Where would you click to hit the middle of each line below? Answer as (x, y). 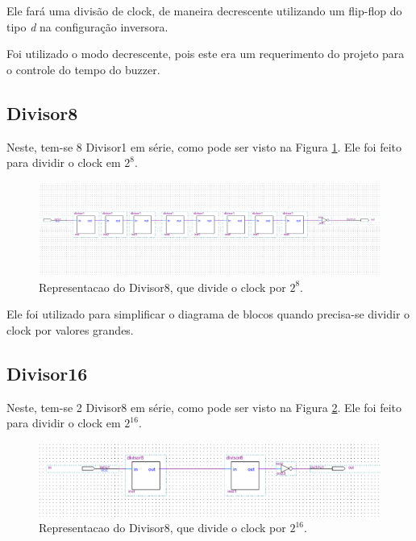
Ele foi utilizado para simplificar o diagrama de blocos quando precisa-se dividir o (208, 314)
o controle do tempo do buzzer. (83, 69)
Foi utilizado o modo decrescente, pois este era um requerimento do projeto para (206, 54)
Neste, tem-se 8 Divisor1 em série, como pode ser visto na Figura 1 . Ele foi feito (204, 146)
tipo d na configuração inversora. (87, 26)
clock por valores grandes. (70, 329)
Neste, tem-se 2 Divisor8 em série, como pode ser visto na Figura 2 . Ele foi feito (204, 407)
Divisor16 (47, 373)
